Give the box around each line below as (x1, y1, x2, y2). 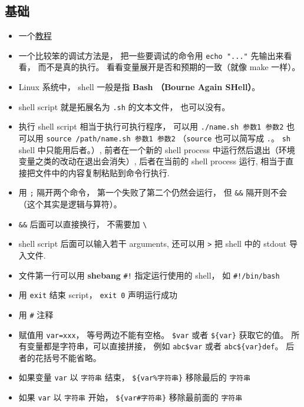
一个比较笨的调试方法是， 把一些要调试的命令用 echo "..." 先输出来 (18, 49, 284, 61)
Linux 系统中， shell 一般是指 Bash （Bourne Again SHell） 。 (18, 81, 260, 93)
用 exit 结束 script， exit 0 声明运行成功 (18, 289, 178, 301)
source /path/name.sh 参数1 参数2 (46, 134, 176, 143)
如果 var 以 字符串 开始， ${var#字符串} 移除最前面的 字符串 (18, 391, 243, 403)
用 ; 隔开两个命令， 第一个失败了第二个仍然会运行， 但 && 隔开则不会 (18, 186, 288, 198)
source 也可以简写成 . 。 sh (186, 131, 290, 144)
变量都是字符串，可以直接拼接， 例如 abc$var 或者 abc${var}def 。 (27, 340, 283, 352)
